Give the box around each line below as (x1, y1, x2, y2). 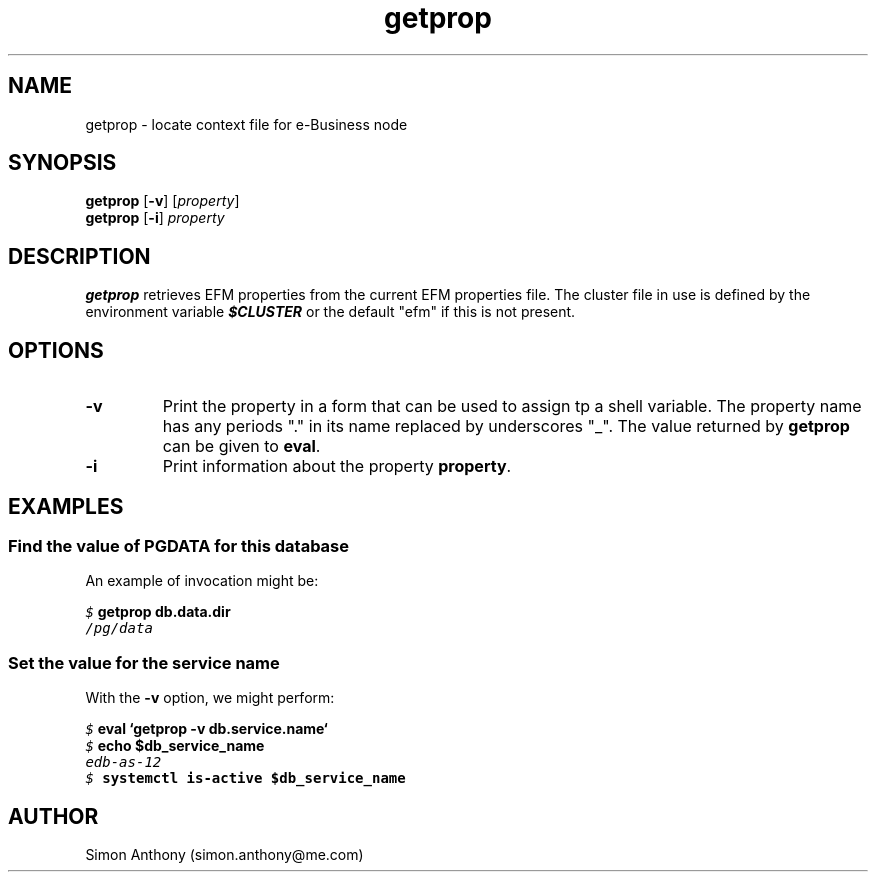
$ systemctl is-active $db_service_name (85, 770, 406, 787)
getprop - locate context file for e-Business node (85, 115, 408, 133)
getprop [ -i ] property (85, 209, 225, 227)
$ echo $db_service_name (85, 737, 265, 755)
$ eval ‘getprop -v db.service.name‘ (85, 720, 328, 738)
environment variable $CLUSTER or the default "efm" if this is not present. (85, 303, 576, 321)
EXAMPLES (8, 493, 124, 519)
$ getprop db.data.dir (85, 603, 231, 621)
